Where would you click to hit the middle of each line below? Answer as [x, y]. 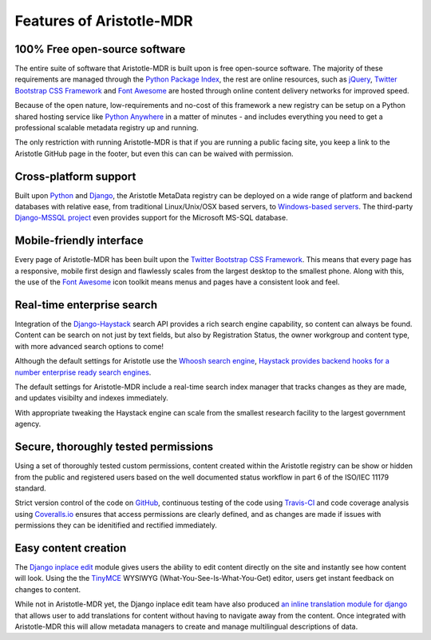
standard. [31, 488]
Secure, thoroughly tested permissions [114, 447]
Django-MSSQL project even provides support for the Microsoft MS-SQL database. [151, 218]
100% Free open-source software [100, 49]
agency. [28, 424]
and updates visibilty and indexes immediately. [91, 398]
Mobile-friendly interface [79, 241]
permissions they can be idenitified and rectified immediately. [116, 525]
